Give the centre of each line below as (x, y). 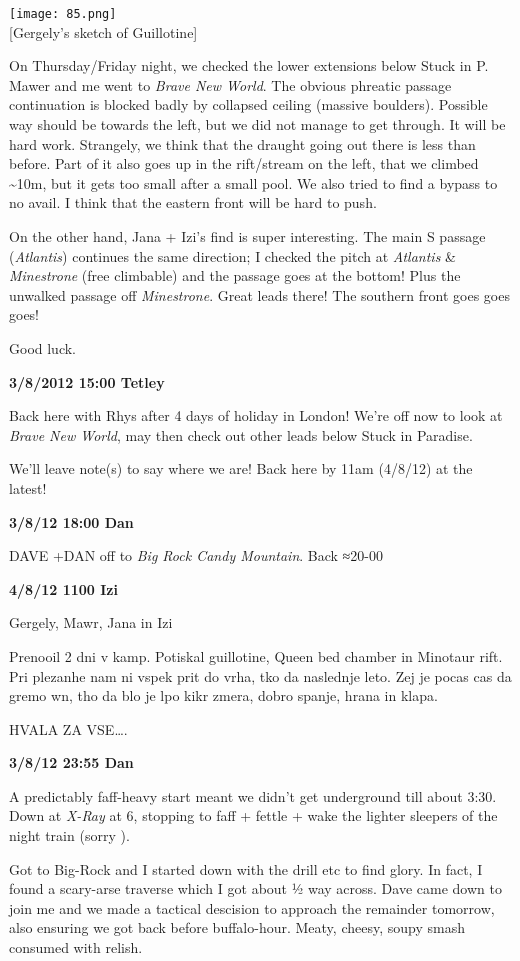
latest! (28, 487)
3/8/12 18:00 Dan (71, 521)
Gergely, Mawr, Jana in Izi (91, 622)
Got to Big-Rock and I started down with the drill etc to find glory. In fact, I (246, 868)
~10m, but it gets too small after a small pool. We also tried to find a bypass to (253, 182)
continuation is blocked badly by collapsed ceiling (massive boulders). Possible (248, 104)
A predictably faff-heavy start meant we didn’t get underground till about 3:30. (253, 795)
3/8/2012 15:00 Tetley (87, 381)
